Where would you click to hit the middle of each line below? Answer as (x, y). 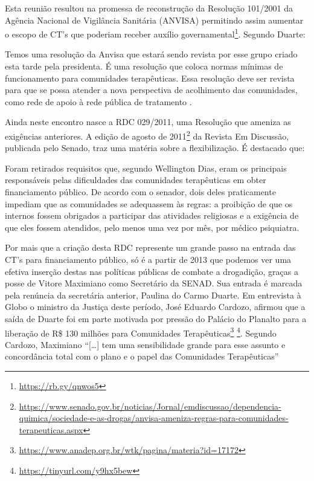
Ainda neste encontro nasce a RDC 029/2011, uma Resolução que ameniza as (148, 122)
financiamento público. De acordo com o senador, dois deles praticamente (140, 192)
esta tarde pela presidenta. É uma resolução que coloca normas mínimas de (144, 66)
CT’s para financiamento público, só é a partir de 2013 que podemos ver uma (148, 259)
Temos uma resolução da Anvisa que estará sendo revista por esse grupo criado (151, 54)
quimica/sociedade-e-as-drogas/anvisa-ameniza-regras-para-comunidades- (154, 418)
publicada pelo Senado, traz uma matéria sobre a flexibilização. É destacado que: (155, 148)
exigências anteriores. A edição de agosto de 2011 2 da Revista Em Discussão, (147, 135)
